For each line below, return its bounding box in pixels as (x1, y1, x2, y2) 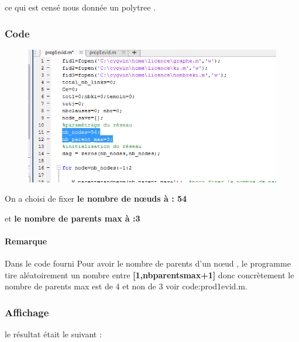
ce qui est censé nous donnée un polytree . (5, 1, 156, 13)
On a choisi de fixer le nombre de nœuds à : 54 (5, 192, 187, 205)
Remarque (5, 235, 47, 247)
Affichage (5, 305, 49, 319)
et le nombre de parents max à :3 (5, 212, 140, 224)
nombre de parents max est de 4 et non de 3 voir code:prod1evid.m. (5, 280, 248, 292)
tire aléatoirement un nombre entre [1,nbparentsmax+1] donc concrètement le (5, 268, 294, 281)
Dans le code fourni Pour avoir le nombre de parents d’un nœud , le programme (5, 257, 291, 270)
